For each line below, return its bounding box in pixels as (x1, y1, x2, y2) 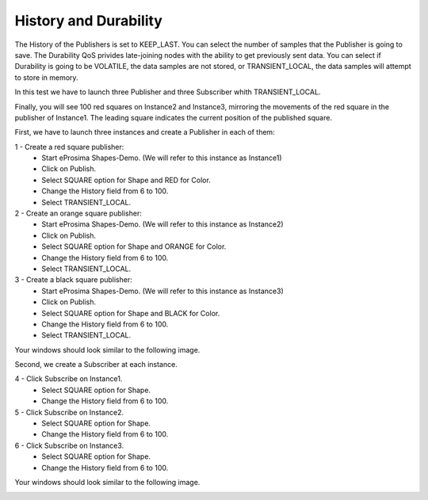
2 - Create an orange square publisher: (14, 208, 142, 218)
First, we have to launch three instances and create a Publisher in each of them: (14, 128, 275, 137)
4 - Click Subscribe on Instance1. (14, 374, 123, 384)
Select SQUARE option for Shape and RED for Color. (41, 175, 212, 185)
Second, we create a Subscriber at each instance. (14, 360, 178, 369)
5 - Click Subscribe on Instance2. (14, 407, 124, 417)
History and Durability (14, 12, 162, 29)
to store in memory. (14, 72, 78, 82)
